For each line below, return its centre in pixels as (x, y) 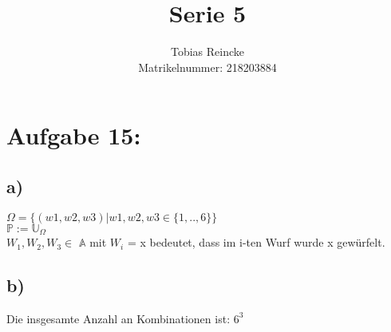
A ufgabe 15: (74, 135)
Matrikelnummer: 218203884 (207, 67)
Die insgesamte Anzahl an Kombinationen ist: (118, 318)
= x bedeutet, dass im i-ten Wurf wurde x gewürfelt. (256, 242)
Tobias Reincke (207, 51)
